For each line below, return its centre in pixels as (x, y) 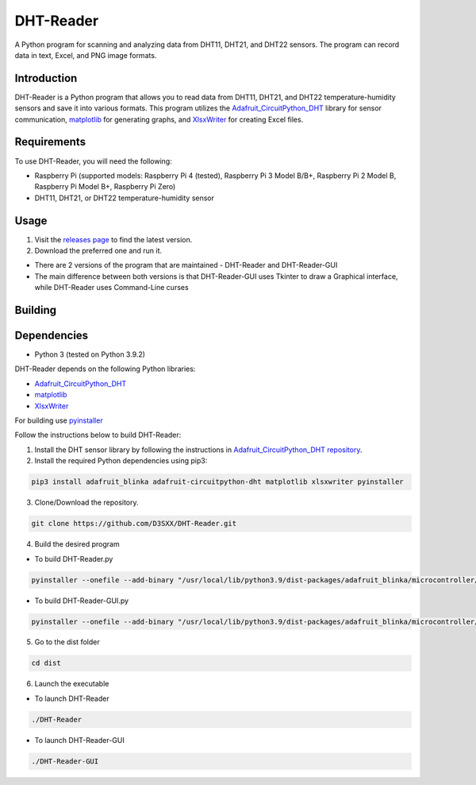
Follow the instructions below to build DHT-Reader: (98, 435)
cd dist (46, 663)
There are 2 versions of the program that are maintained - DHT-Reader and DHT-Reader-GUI (186, 265)
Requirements (50, 142)
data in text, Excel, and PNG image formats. (86, 55)
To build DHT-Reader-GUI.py (82, 601)
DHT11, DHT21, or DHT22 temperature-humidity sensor (124, 198)
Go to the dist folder (67, 642)
